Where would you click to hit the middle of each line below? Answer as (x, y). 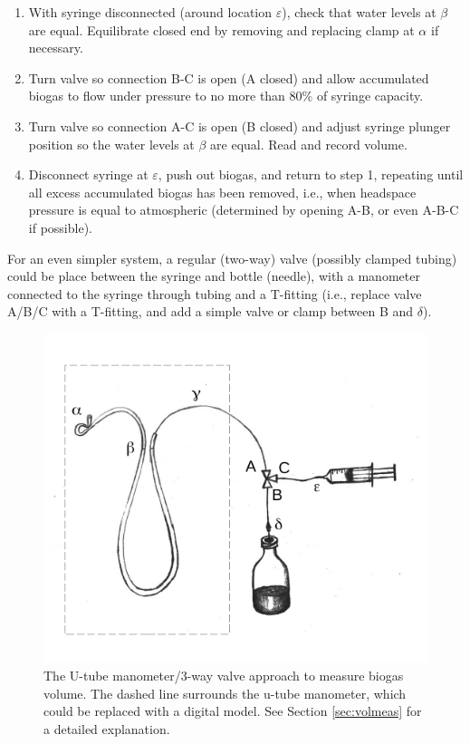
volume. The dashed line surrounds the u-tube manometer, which (225, 693)
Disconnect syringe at (88, 174)
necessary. (56, 48)
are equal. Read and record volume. (309, 144)
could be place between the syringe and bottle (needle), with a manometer (214, 276)
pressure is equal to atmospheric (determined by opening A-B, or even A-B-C (244, 210)
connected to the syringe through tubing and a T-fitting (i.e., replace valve (215, 293)
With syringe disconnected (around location (150, 12)
